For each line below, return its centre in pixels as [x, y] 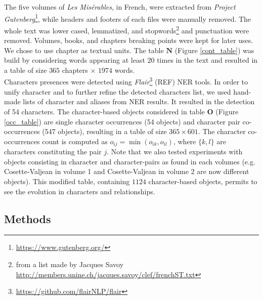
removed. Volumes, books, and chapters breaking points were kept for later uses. [129, 40]
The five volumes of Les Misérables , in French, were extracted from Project [120, 7]
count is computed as [75, 141]
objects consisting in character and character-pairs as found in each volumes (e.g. [130, 161]
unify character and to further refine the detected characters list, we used [118, 91]
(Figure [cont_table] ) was [214, 50]
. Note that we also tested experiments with [175, 152]
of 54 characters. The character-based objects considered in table [104, 111]
